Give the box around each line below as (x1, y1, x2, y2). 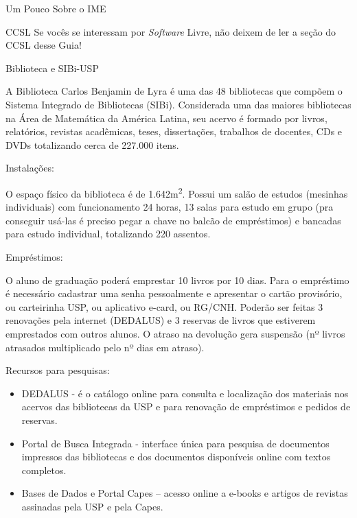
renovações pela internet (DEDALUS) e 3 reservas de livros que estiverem (5, 313, 316, 327)
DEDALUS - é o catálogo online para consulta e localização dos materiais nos (21, 386, 349, 400)
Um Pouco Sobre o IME (5, 1, 106, 15)
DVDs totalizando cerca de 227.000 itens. (5, 137, 179, 152)
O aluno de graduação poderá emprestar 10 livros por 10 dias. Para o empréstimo (5, 272, 349, 287)
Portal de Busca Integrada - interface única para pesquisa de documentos (21, 436, 330, 450)
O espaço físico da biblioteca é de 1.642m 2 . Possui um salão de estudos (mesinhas (5, 184, 348, 200)
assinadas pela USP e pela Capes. (21, 499, 163, 513)
